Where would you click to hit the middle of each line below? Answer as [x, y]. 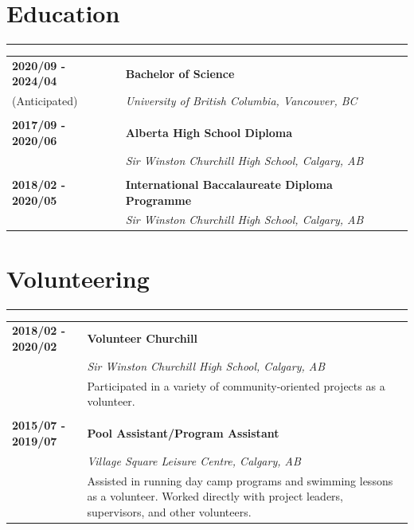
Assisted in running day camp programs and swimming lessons [240, 480]
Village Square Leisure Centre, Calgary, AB [194, 460]
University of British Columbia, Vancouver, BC [241, 101]
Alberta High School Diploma [209, 133]
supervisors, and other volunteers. [169, 511]
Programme [158, 200]
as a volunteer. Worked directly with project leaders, [215, 496]
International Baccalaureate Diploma [229, 184]
